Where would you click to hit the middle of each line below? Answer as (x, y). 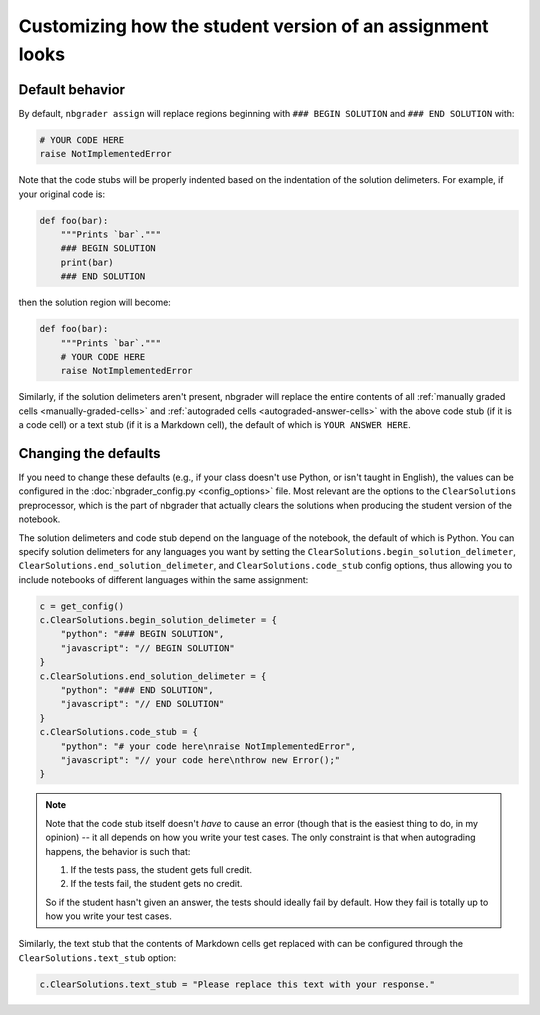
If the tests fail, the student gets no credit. (156, 884)
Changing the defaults (89, 453)
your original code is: (61, 194)
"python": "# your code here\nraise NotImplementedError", (208, 746)
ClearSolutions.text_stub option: (97, 957)
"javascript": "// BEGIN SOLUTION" (147, 648)
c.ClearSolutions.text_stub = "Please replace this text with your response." (237, 984)
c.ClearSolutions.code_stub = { (119, 732)
